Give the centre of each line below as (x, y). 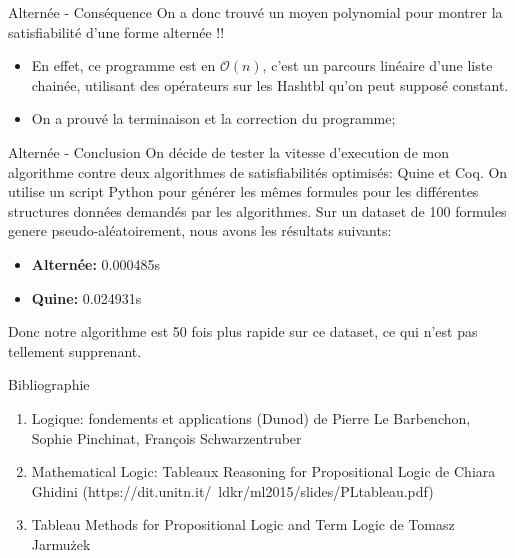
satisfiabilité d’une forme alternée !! (116, 31)
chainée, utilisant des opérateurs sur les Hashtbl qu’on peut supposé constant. (270, 84)
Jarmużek (61, 543)
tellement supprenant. (75, 350)
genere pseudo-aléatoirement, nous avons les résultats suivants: (200, 230)
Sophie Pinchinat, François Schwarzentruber (166, 437)
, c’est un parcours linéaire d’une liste (377, 65)
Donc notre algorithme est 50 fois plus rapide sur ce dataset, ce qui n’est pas (243, 331)
